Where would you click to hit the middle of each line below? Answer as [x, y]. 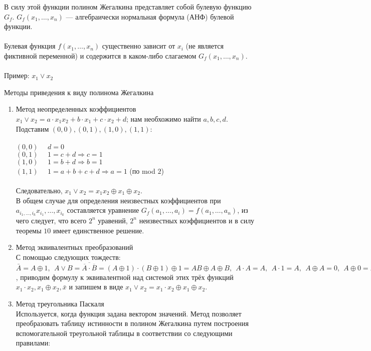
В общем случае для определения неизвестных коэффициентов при [118, 200]
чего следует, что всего [51, 220]
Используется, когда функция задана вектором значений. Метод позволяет [129, 313]
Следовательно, [39, 190]
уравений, [113, 220]
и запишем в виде [96, 287]
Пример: [17, 75]
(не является [205, 46]
